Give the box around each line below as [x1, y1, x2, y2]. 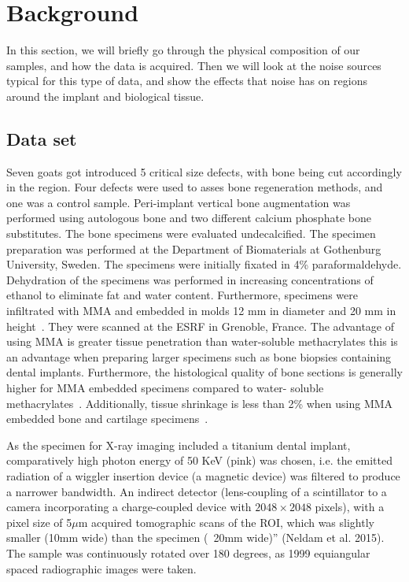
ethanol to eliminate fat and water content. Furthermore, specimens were [6, 287, 358, 303]
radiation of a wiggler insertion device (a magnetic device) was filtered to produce [6, 467, 400, 484]
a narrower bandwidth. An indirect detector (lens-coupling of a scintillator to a [6, 483, 387, 499]
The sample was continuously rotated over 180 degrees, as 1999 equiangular [6, 544, 370, 561]
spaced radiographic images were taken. [6, 560, 197, 576]
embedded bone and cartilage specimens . [6, 410, 208, 427]
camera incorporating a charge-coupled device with [6, 499, 252, 515]
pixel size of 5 [6, 513, 72, 530]
